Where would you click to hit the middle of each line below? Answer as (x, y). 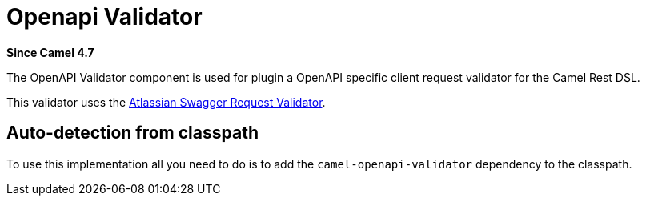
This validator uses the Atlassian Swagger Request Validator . (166, 102)
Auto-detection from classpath (132, 133)
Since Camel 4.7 (50, 52)
